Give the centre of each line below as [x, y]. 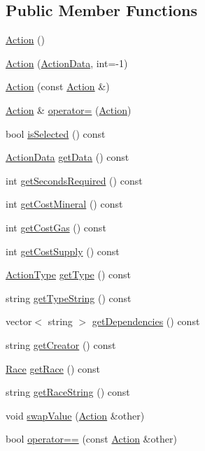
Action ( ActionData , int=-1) [67, 63]
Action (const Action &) [58, 86]
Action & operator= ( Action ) [69, 109]
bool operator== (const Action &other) [91, 439]
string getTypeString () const [69, 298]
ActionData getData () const [68, 157]
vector [19, 321]
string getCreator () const [61, 344]
